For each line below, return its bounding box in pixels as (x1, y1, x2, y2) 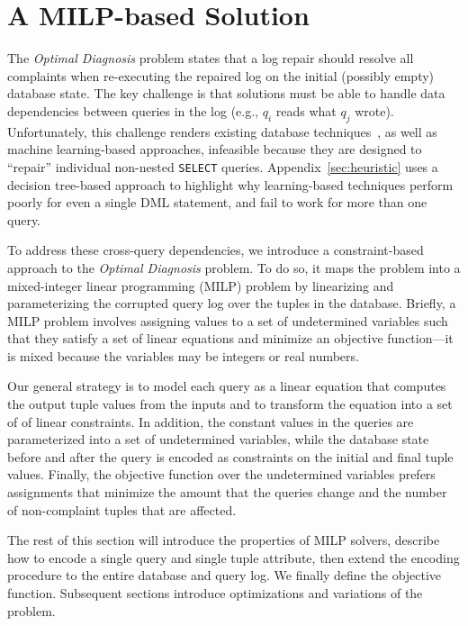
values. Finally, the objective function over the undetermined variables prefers (7, 465, 436, 484)
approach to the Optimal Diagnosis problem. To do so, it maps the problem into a (7, 258, 461, 277)
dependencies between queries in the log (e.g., (7, 101, 259, 120)
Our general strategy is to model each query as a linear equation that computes (7, 377, 446, 395)
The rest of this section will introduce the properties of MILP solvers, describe (7, 531, 440, 549)
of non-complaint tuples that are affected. (7, 500, 237, 519)
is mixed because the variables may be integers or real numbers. (7, 346, 359, 365)
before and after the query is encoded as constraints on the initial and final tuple (7, 447, 454, 466)
